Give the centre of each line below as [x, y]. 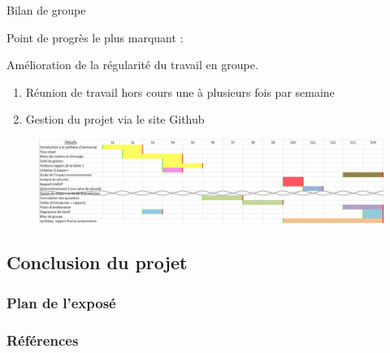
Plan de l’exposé [61, 302]
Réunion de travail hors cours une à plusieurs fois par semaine [180, 92]
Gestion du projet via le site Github [115, 119]
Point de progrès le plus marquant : [95, 37]
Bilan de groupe [46, 10]
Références [43, 340]
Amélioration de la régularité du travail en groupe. [132, 65]
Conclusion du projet [97, 262]
